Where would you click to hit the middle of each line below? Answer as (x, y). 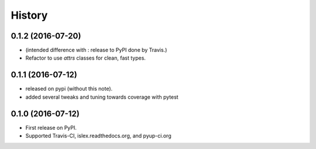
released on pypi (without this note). (69, 89)
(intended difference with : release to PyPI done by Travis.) (96, 50)
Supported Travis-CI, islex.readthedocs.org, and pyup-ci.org (99, 136)
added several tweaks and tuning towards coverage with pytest (102, 97)
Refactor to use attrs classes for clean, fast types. (86, 58)
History (29, 15)
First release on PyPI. (51, 127)
